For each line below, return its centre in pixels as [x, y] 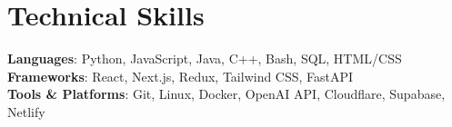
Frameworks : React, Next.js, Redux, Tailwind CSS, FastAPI [181, 76]
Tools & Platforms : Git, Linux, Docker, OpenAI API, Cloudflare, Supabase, [226, 94]
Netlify [26, 111]
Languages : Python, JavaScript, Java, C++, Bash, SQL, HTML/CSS [205, 59]
